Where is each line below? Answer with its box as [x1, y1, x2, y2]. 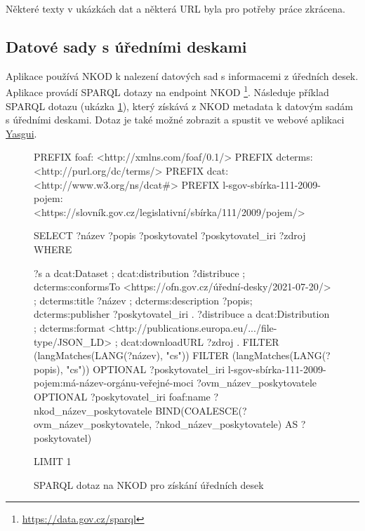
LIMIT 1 [34, 454, 72, 469]
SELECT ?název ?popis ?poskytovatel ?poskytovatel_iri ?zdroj [34, 228, 306, 243]
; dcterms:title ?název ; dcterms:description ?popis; [34, 293, 253, 307]
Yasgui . [6, 126, 37, 140]
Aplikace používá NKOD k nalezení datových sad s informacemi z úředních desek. [6, 68, 359, 83]
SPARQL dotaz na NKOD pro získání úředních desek [34, 477, 264, 492]
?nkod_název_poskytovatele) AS [154, 417, 298, 431]
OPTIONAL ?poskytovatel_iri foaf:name [34, 389, 211, 403]
